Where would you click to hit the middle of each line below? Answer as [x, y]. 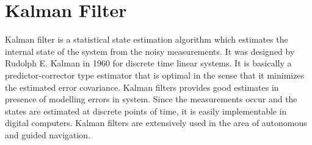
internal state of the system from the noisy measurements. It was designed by [150, 51]
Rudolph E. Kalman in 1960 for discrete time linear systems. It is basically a [148, 63]
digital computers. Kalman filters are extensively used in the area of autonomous [156, 123]
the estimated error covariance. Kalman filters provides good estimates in [142, 87]
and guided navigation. [48, 134]
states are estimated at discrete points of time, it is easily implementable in [146, 111]
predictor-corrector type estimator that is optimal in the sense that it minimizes [155, 75]
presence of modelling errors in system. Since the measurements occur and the [151, 99]
